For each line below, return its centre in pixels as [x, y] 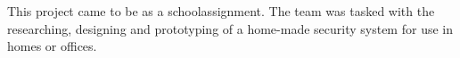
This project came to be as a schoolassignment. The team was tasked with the [221, 11]
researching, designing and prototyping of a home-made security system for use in [230, 28]
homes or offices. [52, 46]
